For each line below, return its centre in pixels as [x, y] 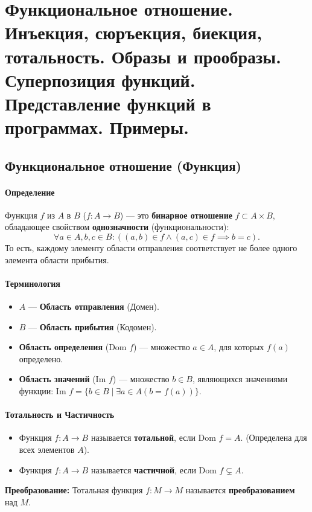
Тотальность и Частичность [60, 414]
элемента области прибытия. [57, 259]
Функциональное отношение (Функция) [123, 165]
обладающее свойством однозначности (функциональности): [117, 227]
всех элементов [47, 450]
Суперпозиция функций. [100, 79]
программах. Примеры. [97, 127]
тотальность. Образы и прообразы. [143, 56]
